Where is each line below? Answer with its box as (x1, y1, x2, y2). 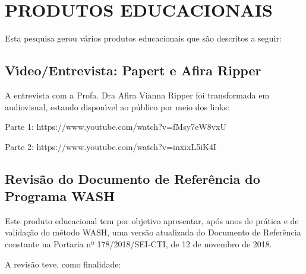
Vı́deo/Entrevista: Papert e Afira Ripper (5, 61, 261, 79)
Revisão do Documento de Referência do (5, 169, 260, 187)
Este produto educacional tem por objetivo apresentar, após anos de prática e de (5, 214, 299, 227)
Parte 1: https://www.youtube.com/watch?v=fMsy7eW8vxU (5, 120, 226, 133)
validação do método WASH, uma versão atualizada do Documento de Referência (5, 226, 301, 238)
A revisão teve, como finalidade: (5, 257, 121, 270)
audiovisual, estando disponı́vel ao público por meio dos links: (5, 100, 230, 113)
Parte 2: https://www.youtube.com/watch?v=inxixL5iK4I (5, 140, 216, 152)
